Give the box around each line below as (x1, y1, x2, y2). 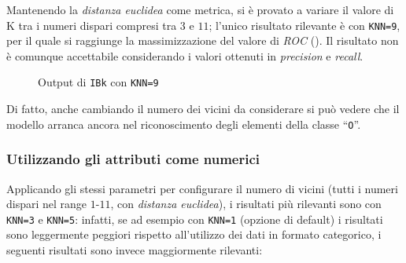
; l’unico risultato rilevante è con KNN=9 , (209, 16, 400, 33)
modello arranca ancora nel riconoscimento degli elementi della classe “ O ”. (6, 115, 361, 132)
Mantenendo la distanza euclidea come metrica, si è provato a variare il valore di (6, 2, 394, 17)
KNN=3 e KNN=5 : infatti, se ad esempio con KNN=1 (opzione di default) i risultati (6, 210, 383, 227)
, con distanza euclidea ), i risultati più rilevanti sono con (110, 195, 382, 212)
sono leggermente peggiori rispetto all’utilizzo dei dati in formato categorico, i (6, 226, 382, 243)
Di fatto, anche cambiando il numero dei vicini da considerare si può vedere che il (6, 100, 400, 117)
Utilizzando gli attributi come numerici (6, 149, 260, 169)
